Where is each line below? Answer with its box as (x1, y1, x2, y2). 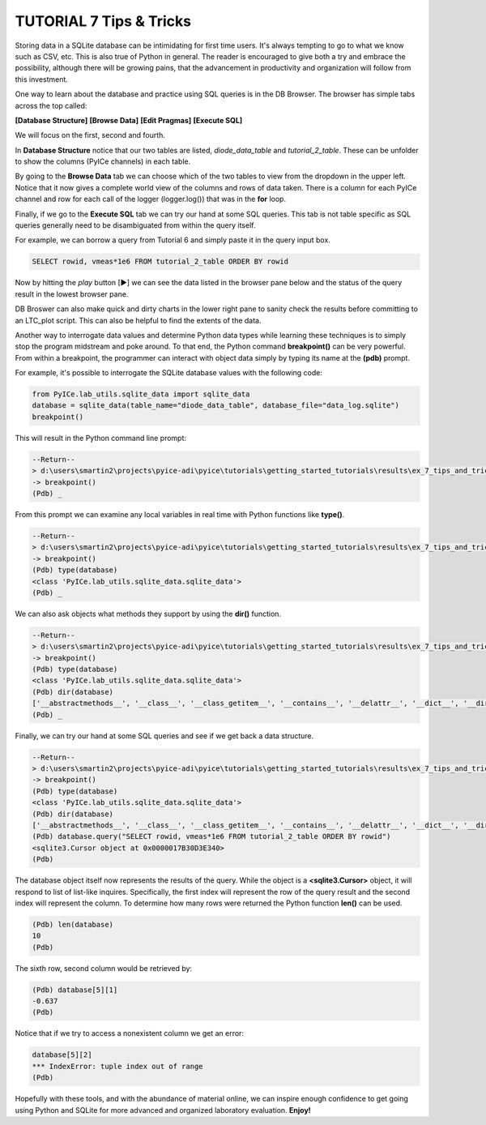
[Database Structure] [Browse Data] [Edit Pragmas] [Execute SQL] (15, 115, 243, 125)
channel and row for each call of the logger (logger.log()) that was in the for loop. (15, 195, 287, 204)
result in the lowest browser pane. (15, 289, 129, 299)
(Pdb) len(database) (32, 920, 113, 929)
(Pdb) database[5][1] (32, 985, 118, 995)
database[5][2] (32, 1050, 92, 1059)
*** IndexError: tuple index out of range (32, 1062, 203, 1071)
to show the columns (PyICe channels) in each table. (15, 156, 191, 166)
